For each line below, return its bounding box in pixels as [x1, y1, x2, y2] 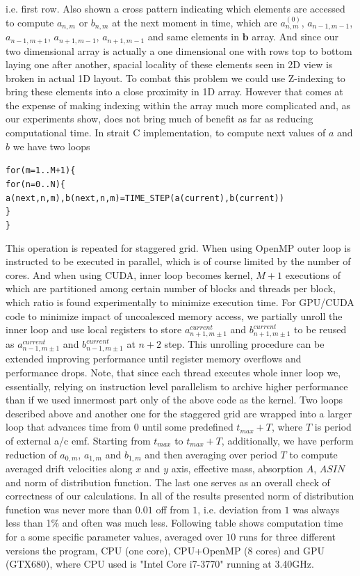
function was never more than [6, 502, 133, 516]
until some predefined [142, 419, 234, 434]
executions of [285, 267, 341, 282]
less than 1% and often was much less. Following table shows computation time [6, 515, 343, 530]
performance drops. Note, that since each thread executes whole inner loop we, [6, 365, 341, 379]
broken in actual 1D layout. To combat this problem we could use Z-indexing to [6, 70, 345, 85]
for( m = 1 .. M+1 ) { [6, 166, 76, 176]
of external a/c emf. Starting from [6, 433, 151, 447]
